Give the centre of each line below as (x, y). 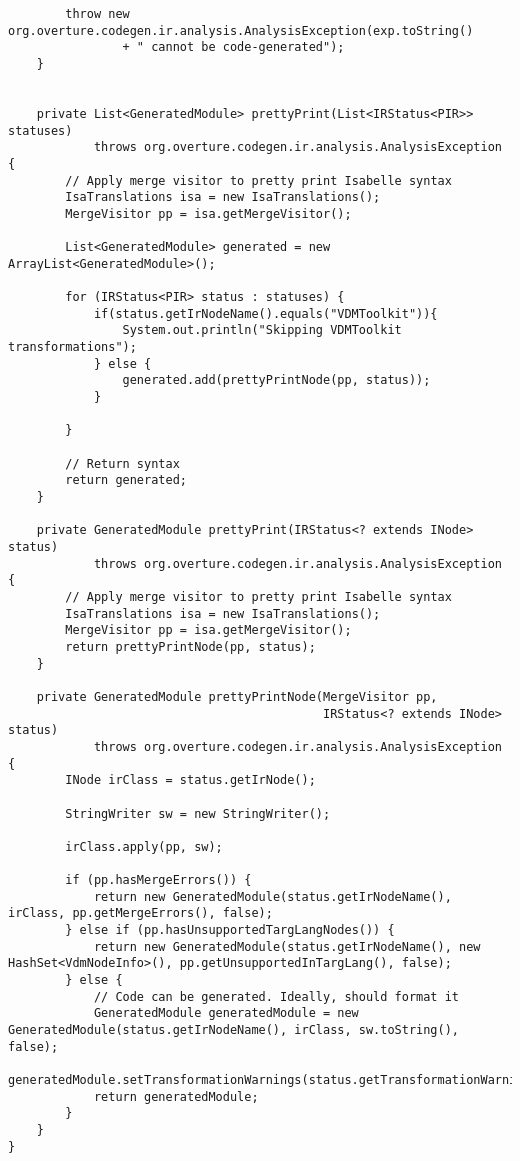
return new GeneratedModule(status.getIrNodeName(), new (287, 946)
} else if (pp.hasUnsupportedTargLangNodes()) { (230, 930)
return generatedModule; (176, 1096)
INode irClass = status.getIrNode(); (190, 780)
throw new (97, 14)
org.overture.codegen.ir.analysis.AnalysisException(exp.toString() (241, 30)
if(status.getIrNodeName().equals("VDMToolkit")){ (265, 313)
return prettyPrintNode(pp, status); (190, 646)
